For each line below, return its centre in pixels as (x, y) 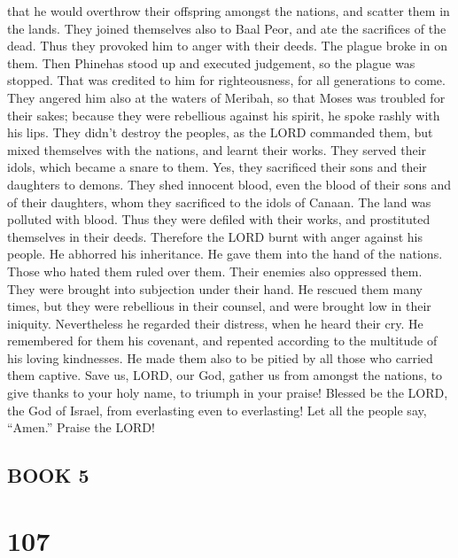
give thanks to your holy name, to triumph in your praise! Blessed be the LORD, (228, 393)
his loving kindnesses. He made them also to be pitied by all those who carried (220, 357)
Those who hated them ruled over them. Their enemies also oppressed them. (215, 271)
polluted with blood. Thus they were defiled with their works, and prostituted (219, 219)
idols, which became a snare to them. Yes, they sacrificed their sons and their (217, 167)
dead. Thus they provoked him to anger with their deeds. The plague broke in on (227, 46)
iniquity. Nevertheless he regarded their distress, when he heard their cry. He (215, 323)
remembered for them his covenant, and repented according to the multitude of (222, 341)
